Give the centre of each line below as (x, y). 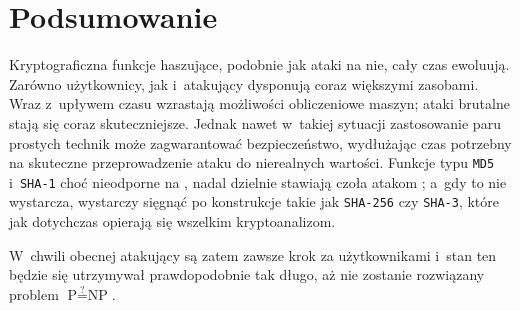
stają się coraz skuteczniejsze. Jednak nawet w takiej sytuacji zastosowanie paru (255, 122)
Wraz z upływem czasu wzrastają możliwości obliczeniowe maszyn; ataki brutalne (259, 103)
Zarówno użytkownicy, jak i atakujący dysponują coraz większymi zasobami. (244, 83)
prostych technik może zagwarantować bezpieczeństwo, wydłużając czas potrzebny (260, 142)
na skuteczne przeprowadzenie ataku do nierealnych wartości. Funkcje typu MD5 (252, 162)
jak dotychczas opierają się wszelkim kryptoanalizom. (172, 221)
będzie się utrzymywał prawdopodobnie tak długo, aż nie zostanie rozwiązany (247, 274)
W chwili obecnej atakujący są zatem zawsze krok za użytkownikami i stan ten (253, 254)
